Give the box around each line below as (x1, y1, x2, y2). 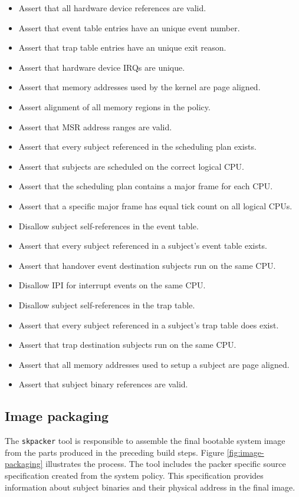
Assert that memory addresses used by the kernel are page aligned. (18, 81, 261, 93)
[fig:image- (226, 446, 264, 458)
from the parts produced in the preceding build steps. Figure (5, 446, 225, 458)
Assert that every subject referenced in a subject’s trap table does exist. (18, 318, 279, 331)
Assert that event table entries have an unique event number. (18, 21, 240, 34)
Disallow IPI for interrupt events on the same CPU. (18, 279, 206, 291)
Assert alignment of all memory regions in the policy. (18, 100, 211, 113)
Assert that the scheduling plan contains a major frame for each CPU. (18, 180, 273, 192)
